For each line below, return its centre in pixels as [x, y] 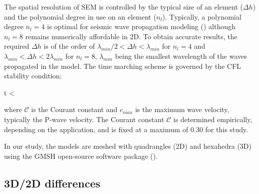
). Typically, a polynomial [202, 16]
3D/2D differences [52, 183]
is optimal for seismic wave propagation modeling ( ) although [142, 26]
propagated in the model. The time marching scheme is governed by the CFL [123, 66]
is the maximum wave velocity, [182, 109]
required [17, 46]
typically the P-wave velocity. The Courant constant [84, 119]
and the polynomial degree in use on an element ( [80, 16]
